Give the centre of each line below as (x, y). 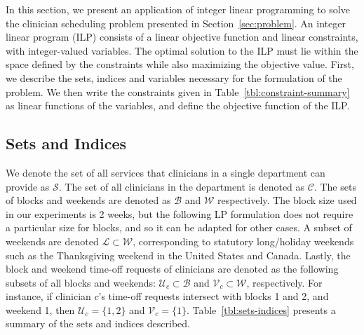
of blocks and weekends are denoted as (88, 200)
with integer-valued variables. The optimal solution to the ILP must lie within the (182, 50)
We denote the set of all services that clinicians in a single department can (166, 172)
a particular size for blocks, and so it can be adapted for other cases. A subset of (179, 227)
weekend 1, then (40, 309)
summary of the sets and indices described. (98, 323)
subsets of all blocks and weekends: (81, 282)
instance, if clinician (48, 296)
